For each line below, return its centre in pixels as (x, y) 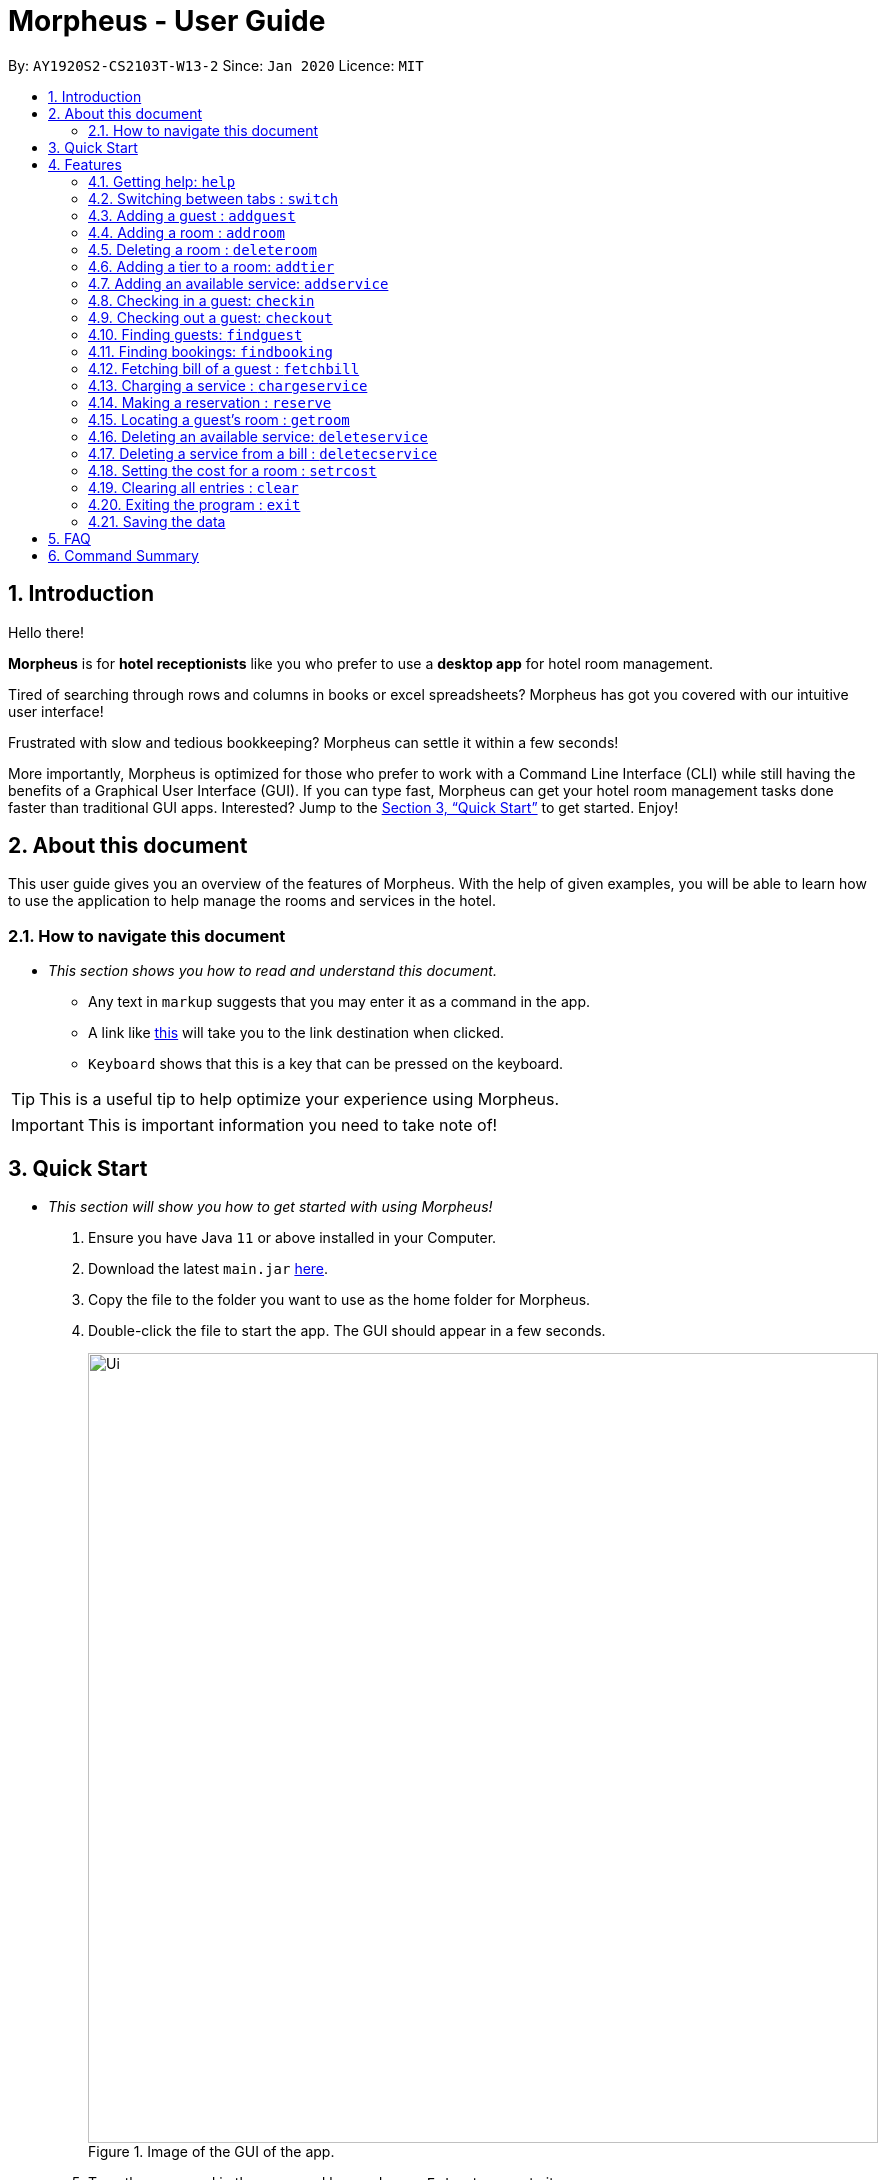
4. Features (85, 164)
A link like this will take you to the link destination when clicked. (296, 1033)
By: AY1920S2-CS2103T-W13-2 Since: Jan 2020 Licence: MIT (216, 65)
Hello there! (46, 632)
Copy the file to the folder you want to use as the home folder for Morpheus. (339, 1300)
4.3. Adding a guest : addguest (192, 215)
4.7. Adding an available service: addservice (238, 283)
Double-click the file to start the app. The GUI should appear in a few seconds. (347, 1331)
